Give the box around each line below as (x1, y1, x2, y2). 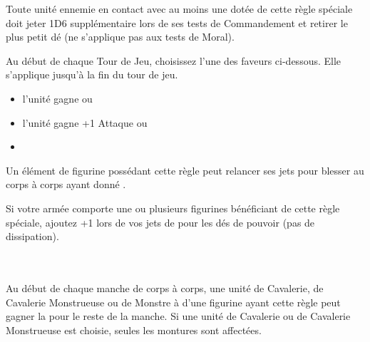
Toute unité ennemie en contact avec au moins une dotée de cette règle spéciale (6, 1, 353, 16)
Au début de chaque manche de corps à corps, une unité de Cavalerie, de (6, 280, 324, 295)
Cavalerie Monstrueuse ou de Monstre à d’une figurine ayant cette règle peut (6, 294, 341, 309)
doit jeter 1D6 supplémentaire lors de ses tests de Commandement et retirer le (6, 15, 348, 30)
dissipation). (6, 229, 59, 244)
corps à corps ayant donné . (6, 177, 126, 192)
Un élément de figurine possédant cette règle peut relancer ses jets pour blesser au (6, 162, 364, 177)
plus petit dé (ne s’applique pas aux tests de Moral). (6, 29, 235, 44)
